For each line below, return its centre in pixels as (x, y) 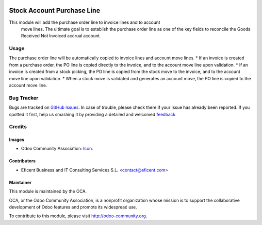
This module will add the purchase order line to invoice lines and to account (84, 22)
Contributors (22, 161)
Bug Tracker (24, 98)
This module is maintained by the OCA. (48, 191)
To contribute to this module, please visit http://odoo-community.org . (78, 216)
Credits (18, 127)
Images (16, 140)
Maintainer (20, 182)
